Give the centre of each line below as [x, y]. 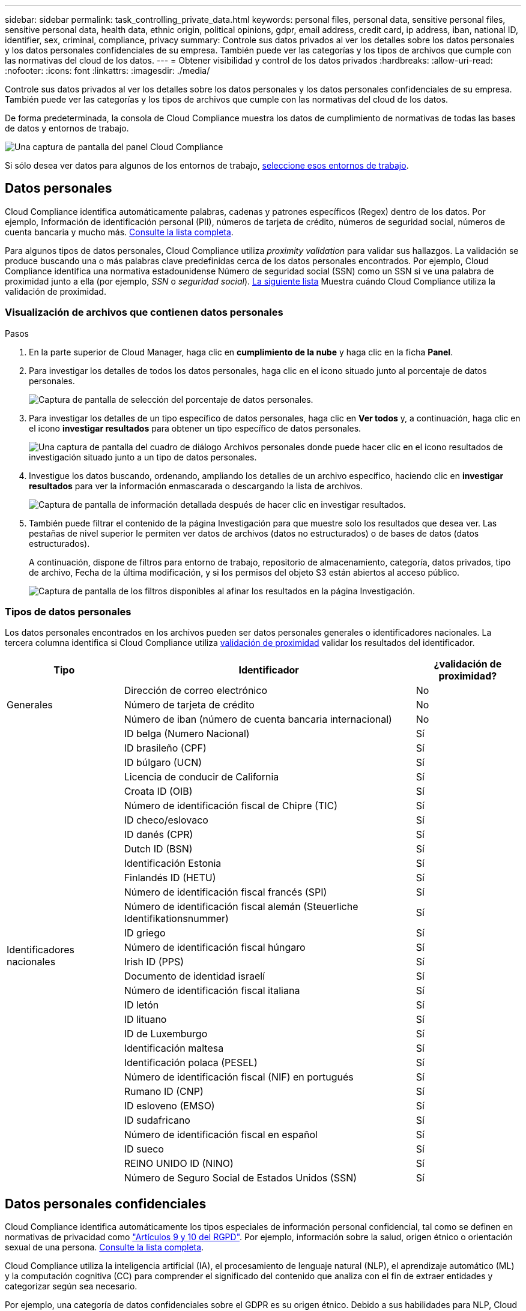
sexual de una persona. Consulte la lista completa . [104, 1247]
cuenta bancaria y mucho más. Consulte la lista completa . [119, 232]
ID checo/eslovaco [166, 820]
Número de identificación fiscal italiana [212, 991]
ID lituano [145, 1020]
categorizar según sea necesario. [71, 1286]
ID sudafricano [157, 1120]
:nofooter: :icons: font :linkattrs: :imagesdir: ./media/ [107, 71]
